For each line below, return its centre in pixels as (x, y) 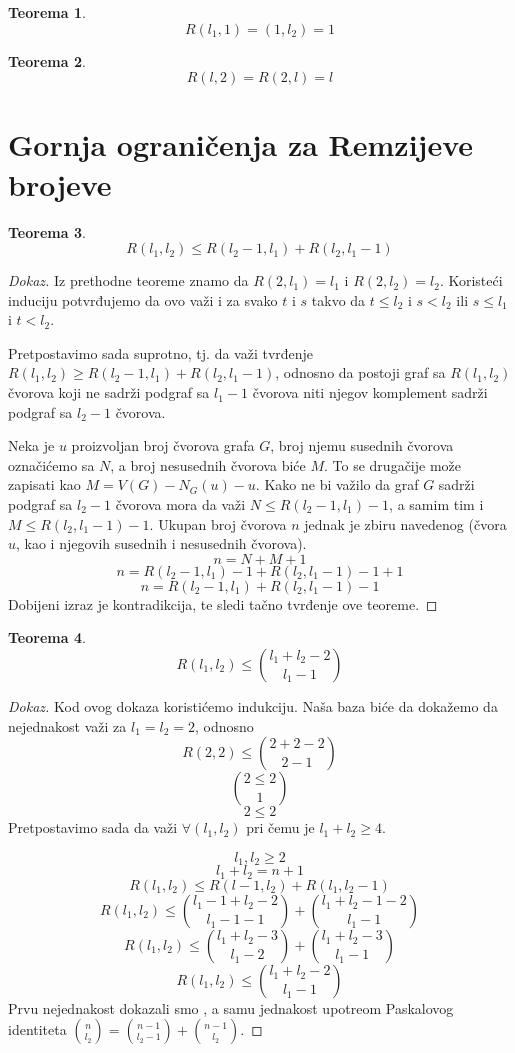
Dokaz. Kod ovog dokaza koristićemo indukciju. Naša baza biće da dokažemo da (253, 706)
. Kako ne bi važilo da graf (337, 484)
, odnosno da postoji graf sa (360, 372)
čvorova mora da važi (180, 504)
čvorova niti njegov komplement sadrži (370, 392)
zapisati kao (44, 484)
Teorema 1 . (47, 12)
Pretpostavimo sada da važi (93, 827)
